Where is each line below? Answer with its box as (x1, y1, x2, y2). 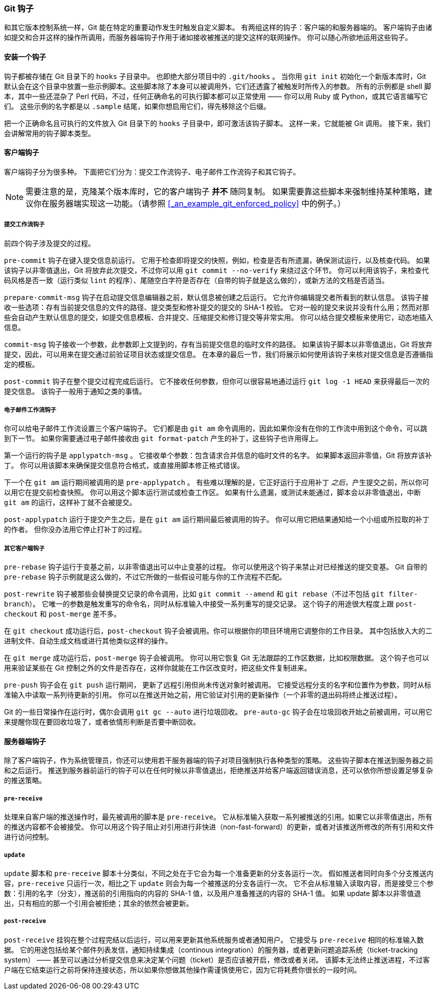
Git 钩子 (4, 3, 34, 13)
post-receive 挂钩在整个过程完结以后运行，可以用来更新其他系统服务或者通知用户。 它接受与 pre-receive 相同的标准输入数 (4, 935, 424, 944)
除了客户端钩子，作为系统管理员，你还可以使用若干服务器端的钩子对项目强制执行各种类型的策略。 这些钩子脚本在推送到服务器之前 (4, 756, 433, 765)
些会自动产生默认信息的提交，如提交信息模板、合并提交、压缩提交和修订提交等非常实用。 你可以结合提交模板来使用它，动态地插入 (4, 312, 433, 321)
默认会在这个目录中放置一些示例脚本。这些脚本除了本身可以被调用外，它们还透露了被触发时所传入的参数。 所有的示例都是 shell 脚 (4, 81, 431, 90)
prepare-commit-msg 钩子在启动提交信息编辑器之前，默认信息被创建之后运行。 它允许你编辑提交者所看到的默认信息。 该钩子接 (4, 292, 429, 301)
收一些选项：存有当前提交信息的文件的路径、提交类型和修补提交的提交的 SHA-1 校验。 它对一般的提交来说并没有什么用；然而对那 (4, 302, 429, 311)
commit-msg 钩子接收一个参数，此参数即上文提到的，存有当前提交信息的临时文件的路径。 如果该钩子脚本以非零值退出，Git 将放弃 (4, 339, 432, 348)
